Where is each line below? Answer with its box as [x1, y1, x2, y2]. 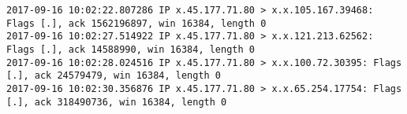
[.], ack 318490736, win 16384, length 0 [6, 96, 227, 108]
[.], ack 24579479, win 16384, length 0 [6, 70, 222, 82]
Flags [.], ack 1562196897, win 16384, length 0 [6, 17, 267, 29]
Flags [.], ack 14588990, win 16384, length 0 [6, 43, 255, 55]
